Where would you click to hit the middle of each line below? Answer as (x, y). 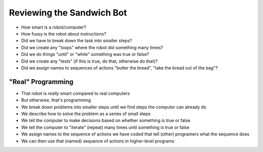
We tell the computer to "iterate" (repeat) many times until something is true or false (105, 127)
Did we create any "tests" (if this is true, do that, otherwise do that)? (89, 61)
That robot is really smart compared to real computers (75, 93)
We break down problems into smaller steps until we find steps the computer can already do (114, 107)
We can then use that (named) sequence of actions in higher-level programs (98, 141)
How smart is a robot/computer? (54, 27)
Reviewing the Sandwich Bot (68, 13)
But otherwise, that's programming (56, 100)
